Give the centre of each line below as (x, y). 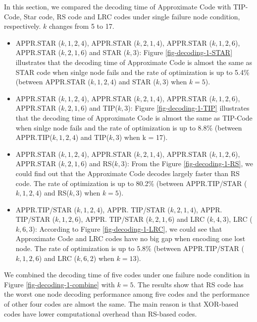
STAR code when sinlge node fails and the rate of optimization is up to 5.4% (132, 72)
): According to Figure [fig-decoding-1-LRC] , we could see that (127, 228)
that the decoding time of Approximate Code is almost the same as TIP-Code (134, 117)
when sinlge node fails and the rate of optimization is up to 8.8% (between (129, 127)
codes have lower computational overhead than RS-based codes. (101, 313)
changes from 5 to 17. (82, 26)
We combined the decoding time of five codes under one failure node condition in (127, 275)
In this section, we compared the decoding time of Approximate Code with (118, 6)
